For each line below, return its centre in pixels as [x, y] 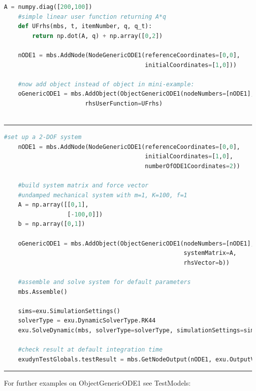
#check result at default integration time [90, 350]
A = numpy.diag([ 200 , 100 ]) [48, 7]
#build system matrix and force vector [83, 186]
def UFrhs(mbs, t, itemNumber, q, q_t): [85, 26]
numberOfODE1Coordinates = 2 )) [192, 166]
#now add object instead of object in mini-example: [106, 84]
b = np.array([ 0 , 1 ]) [51, 224]
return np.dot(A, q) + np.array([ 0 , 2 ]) [97, 36]
